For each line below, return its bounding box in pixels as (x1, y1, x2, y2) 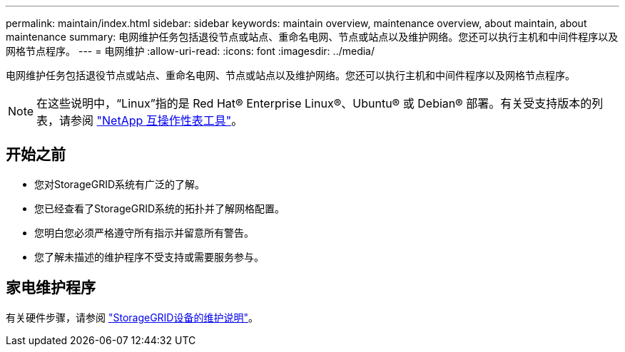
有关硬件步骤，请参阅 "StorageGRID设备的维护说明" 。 (6, 311, 258, 323)
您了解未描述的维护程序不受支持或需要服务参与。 (34, 250, 264, 263)
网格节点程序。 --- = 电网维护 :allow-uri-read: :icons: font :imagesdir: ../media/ (6, 45, 375, 57)
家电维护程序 (6, 279, 96, 297)
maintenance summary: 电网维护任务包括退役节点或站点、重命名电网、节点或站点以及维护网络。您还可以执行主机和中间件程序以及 (6, 31, 619, 43)
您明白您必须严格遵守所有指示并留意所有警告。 (34, 226, 254, 239)
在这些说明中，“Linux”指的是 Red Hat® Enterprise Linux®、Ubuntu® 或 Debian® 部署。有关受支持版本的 (36, 96, 592, 110)
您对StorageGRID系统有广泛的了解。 (34, 177, 205, 190)
